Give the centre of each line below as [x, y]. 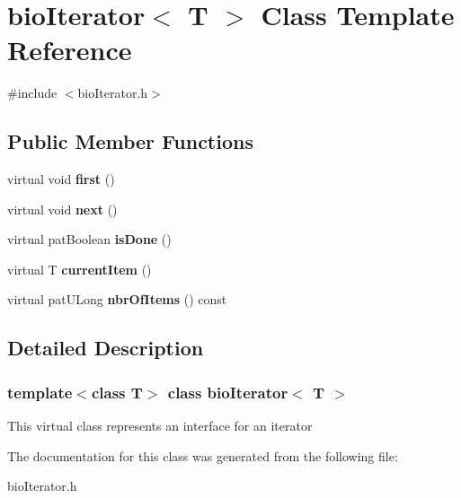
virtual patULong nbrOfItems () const [117, 299]
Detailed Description [106, 348]
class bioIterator [228, 392]
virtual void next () [62, 209]
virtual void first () [61, 179]
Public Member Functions [130, 141]
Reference [70, 50]
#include [32, 93]
